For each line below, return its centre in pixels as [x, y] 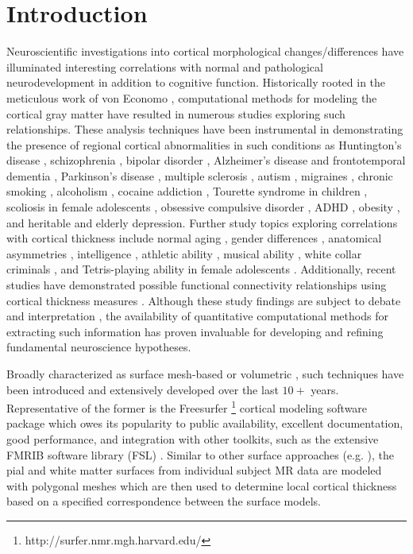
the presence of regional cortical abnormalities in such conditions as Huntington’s [204, 144]
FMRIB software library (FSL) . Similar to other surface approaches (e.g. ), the [201, 454]
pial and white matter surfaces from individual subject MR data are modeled [194, 470]
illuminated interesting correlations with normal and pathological [165, 66]
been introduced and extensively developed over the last [143, 389]
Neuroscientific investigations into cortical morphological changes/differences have [205, 51]
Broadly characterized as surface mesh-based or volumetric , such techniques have [205, 374]
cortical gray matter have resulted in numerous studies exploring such [176, 113]
